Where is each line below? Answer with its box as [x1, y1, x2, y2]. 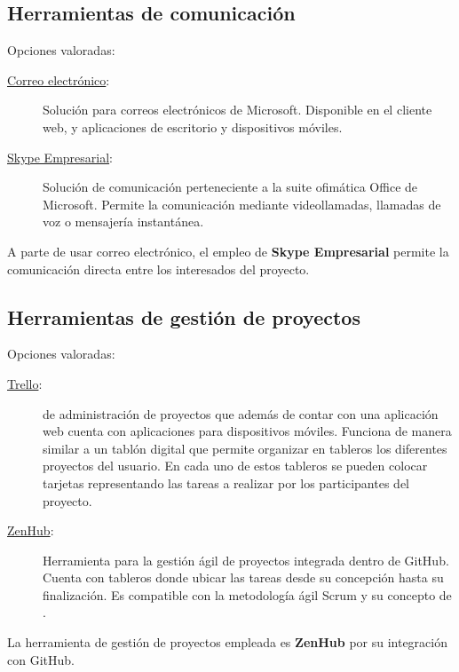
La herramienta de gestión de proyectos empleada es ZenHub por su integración [7, 633, 447, 652]
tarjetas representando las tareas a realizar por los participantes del [43, 473, 409, 492]
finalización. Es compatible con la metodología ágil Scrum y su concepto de [43, 585, 452, 604]
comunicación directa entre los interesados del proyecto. [7, 259, 310, 278]
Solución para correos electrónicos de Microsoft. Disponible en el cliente [43, 100, 432, 119]
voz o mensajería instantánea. [43, 212, 204, 231]
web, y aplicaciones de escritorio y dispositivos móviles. [43, 117, 343, 136]
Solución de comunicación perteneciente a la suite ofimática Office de [43, 178, 418, 196]
